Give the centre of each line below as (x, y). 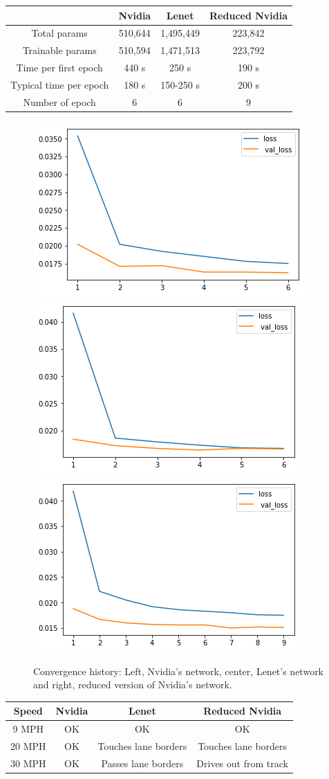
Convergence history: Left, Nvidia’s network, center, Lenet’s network (179, 671)
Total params (59, 33)
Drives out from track (242, 763)
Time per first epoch (59, 68)
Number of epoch (59, 101)
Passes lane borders (142, 763)
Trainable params (59, 50)
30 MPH (28, 763)
